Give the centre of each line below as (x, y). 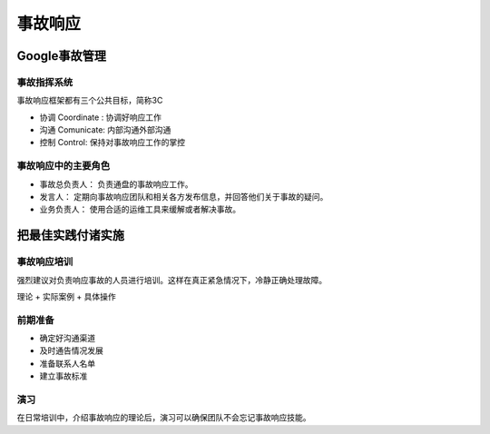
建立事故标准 (64, 376)
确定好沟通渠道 (67, 338)
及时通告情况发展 (71, 350)
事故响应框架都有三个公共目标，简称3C (90, 101)
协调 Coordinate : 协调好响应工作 (101, 117)
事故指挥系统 (45, 82)
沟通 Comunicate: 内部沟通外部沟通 (105, 130)
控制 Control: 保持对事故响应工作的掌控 (113, 143)
